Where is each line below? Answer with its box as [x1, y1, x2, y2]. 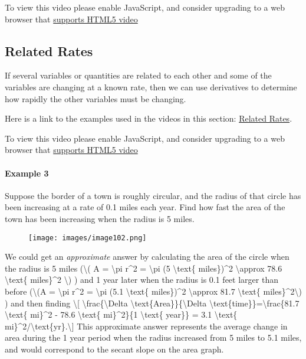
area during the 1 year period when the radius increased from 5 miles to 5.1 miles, [5, 331, 302, 344]
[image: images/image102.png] [28, 233, 147, 242]
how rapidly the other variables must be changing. [5, 92, 186, 105]
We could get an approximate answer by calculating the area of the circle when [5, 250, 289, 263]
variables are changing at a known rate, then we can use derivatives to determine [5, 80, 297, 93]
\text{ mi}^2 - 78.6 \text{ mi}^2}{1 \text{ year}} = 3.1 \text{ [5, 308, 238, 321]
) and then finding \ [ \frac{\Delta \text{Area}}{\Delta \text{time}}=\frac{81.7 [5, 296, 300, 309]
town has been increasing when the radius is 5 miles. [5, 212, 195, 224]
